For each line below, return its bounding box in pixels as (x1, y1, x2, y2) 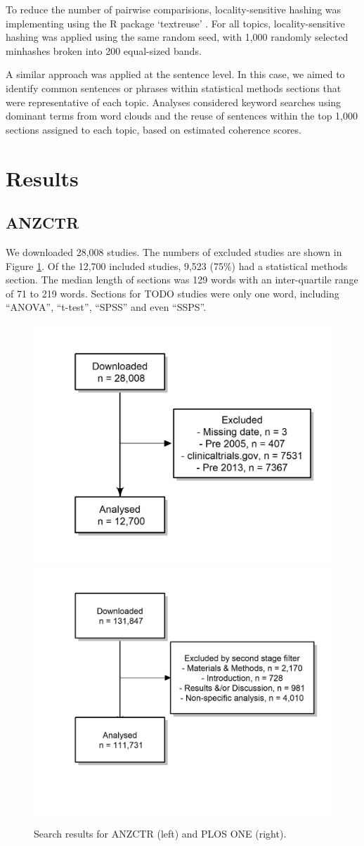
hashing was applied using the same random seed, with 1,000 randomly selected (6, 30, 349, 44)
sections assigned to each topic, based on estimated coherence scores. (6, 122, 301, 136)
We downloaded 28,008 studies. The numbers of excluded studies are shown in (6, 244, 342, 259)
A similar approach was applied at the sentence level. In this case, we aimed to (6, 67, 345, 82)
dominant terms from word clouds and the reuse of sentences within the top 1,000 (6, 108, 358, 123)
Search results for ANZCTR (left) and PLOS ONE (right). (34, 826, 287, 841)
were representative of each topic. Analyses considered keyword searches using (6, 94, 342, 109)
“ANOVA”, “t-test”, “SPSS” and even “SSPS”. (6, 300, 207, 314)
